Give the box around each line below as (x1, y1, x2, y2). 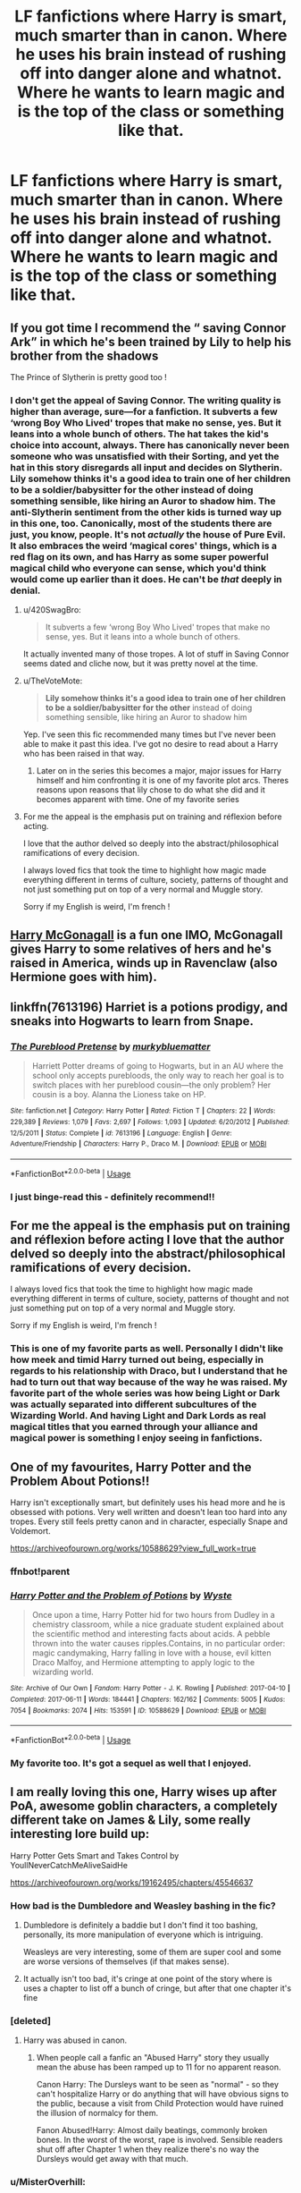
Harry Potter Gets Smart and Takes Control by (10, 1850, 180, 1861)
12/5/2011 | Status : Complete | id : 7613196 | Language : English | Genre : (10, 1129, 232, 1138)
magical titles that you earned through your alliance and (10, 1420, 258, 1433)
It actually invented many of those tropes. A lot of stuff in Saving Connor (22, 648, 289, 659)
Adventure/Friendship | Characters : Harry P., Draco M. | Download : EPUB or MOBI (10, 1139, 267, 1148)
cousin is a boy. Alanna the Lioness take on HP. (31, 1089, 206, 1100)
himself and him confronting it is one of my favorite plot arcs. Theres (36, 775, 289, 786)
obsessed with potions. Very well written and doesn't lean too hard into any (10, 1507, 288, 1518)
